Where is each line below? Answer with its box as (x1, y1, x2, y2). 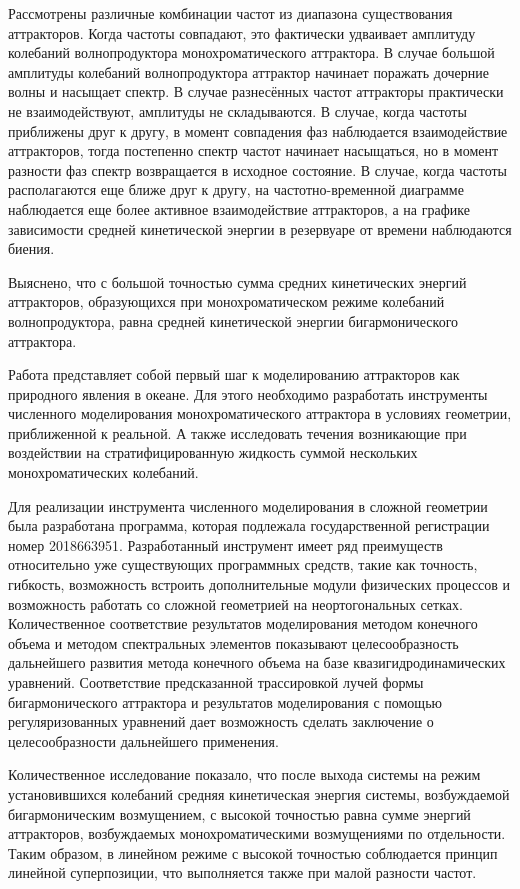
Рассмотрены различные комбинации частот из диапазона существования (8, 3, 453, 23)
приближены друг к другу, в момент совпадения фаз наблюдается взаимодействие (8, 120, 508, 141)
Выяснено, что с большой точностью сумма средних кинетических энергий (8, 271, 467, 292)
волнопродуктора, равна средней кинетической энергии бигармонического (8, 310, 459, 331)
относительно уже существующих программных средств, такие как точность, (8, 554, 478, 575)
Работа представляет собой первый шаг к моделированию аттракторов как (8, 364, 460, 385)
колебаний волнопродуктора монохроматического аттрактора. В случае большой (8, 42, 495, 63)
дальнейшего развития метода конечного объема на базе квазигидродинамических (8, 652, 506, 673)
